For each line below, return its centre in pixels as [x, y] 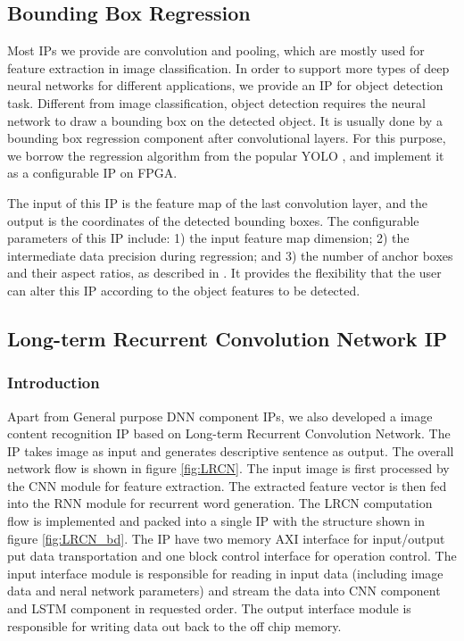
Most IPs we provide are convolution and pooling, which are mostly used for [216, 50]
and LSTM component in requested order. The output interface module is [209, 608]
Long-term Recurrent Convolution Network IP [228, 338]
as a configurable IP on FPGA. [92, 173]
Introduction [54, 383]
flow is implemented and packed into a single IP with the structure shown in [216, 521]
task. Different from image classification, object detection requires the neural [216, 102]
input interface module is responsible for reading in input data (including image [225, 573]
